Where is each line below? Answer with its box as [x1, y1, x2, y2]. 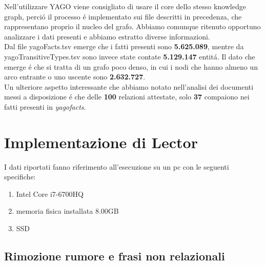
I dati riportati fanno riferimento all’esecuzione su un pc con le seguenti [4, 161, 229, 172]
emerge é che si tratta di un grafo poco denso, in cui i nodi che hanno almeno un [4, 61, 258, 72]
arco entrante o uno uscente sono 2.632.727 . [4, 71, 146, 82]
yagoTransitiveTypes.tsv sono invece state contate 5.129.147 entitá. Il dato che [4, 51, 255, 62]
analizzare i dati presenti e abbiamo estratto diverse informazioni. [4, 31, 210, 42]
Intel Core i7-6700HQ [16, 188, 84, 199]
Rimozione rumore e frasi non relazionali [4, 248, 225, 264]
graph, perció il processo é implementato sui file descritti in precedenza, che [4, 11, 242, 22]
